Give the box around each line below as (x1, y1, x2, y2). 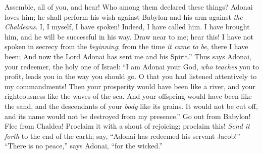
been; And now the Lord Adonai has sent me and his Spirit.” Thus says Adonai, (5, 51, 251, 61)
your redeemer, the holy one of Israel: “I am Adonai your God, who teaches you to (5, 61, 259, 71)
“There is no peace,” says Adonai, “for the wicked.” (5, 140, 163, 151)
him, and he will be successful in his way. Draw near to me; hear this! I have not (5, 31, 253, 42)
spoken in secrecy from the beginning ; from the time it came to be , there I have (5, 41, 248, 52)
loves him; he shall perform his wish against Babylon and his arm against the (5, 11, 243, 22)
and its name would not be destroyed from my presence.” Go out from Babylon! (5, 110, 251, 121)
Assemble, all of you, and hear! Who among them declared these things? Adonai (5, 2, 253, 12)
